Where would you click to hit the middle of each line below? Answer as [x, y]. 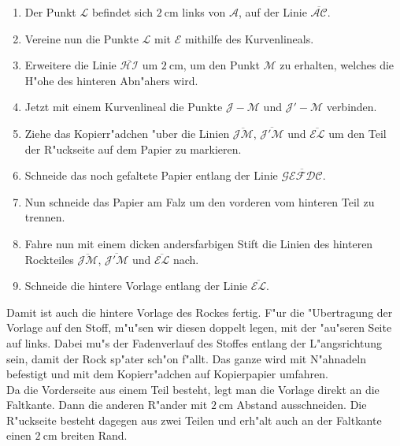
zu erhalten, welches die [337, 65]
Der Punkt [50, 12]
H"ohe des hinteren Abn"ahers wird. [111, 80]
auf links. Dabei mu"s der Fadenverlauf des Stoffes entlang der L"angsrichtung [194, 342]
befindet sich [122, 12]
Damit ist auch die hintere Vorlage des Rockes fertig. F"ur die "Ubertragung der [200, 312]
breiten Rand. [94, 435]
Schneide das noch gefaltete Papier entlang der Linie [151, 175]
